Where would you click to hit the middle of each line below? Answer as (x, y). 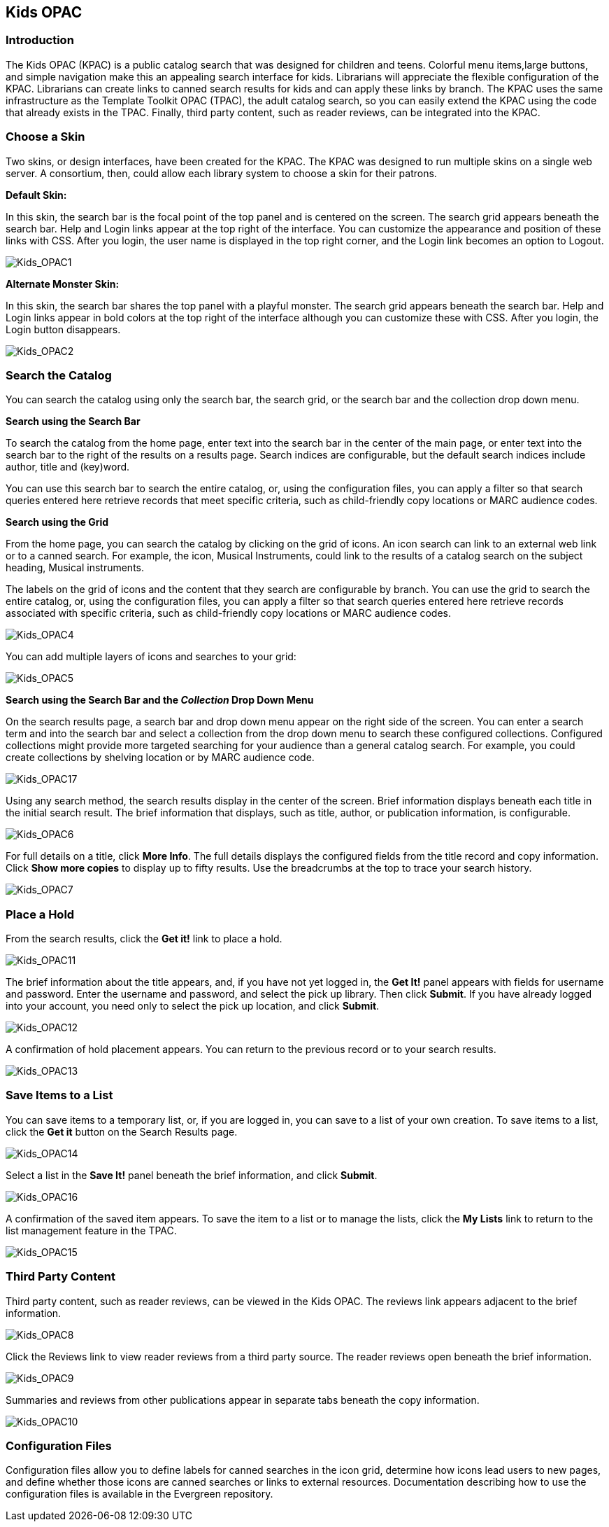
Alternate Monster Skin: (63, 284)
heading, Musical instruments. (75, 568)
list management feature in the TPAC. (91, 1230)
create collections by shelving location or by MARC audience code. (160, 758)
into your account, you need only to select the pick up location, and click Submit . (193, 1006)
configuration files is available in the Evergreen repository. (139, 1494)
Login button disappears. (63, 329)
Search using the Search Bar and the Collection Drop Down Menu (160, 700)
